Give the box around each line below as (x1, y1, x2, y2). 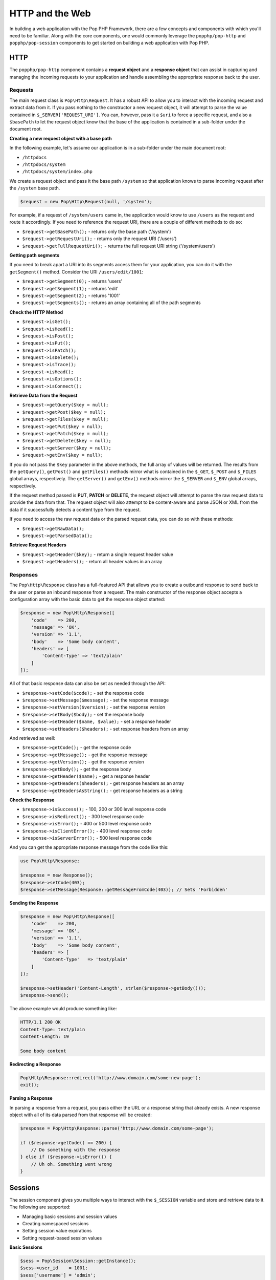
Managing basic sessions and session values (22, 1213, 118, 1220)
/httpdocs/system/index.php (22, 169, 93, 175)
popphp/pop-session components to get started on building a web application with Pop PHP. (9, 40, 210, 46)
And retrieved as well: (9, 735, 56, 741)
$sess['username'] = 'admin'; (20, 1272, 96, 1278)
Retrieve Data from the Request (9, 392, 78, 399)
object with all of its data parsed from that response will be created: (9, 1112, 152, 1118)
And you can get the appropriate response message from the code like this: (9, 844, 169, 850)
